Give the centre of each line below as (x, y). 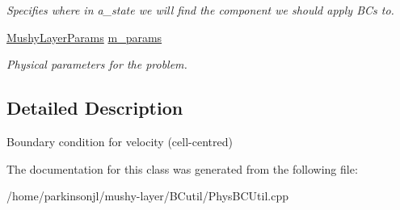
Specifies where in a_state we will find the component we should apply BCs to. (200, 10)
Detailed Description (95, 108)
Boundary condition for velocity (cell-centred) (120, 141)
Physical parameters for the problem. (97, 64)
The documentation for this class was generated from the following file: (182, 168)
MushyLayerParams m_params (84, 37)
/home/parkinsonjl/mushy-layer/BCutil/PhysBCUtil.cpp (147, 196)
